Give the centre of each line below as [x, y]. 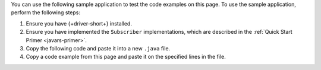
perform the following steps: [45, 12]
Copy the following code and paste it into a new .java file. [98, 48]
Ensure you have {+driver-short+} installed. [79, 23]
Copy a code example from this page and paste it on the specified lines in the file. [126, 57]
